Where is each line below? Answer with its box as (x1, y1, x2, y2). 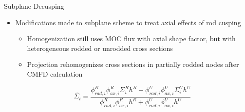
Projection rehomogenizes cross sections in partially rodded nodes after (27, 59, 239, 69)
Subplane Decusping (4, 1, 64, 11)
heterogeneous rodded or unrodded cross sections (27, 43, 173, 53)
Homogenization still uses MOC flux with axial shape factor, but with (27, 33, 236, 44)
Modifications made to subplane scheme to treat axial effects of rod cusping (15, 17, 241, 27)
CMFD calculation (27, 68, 83, 79)
